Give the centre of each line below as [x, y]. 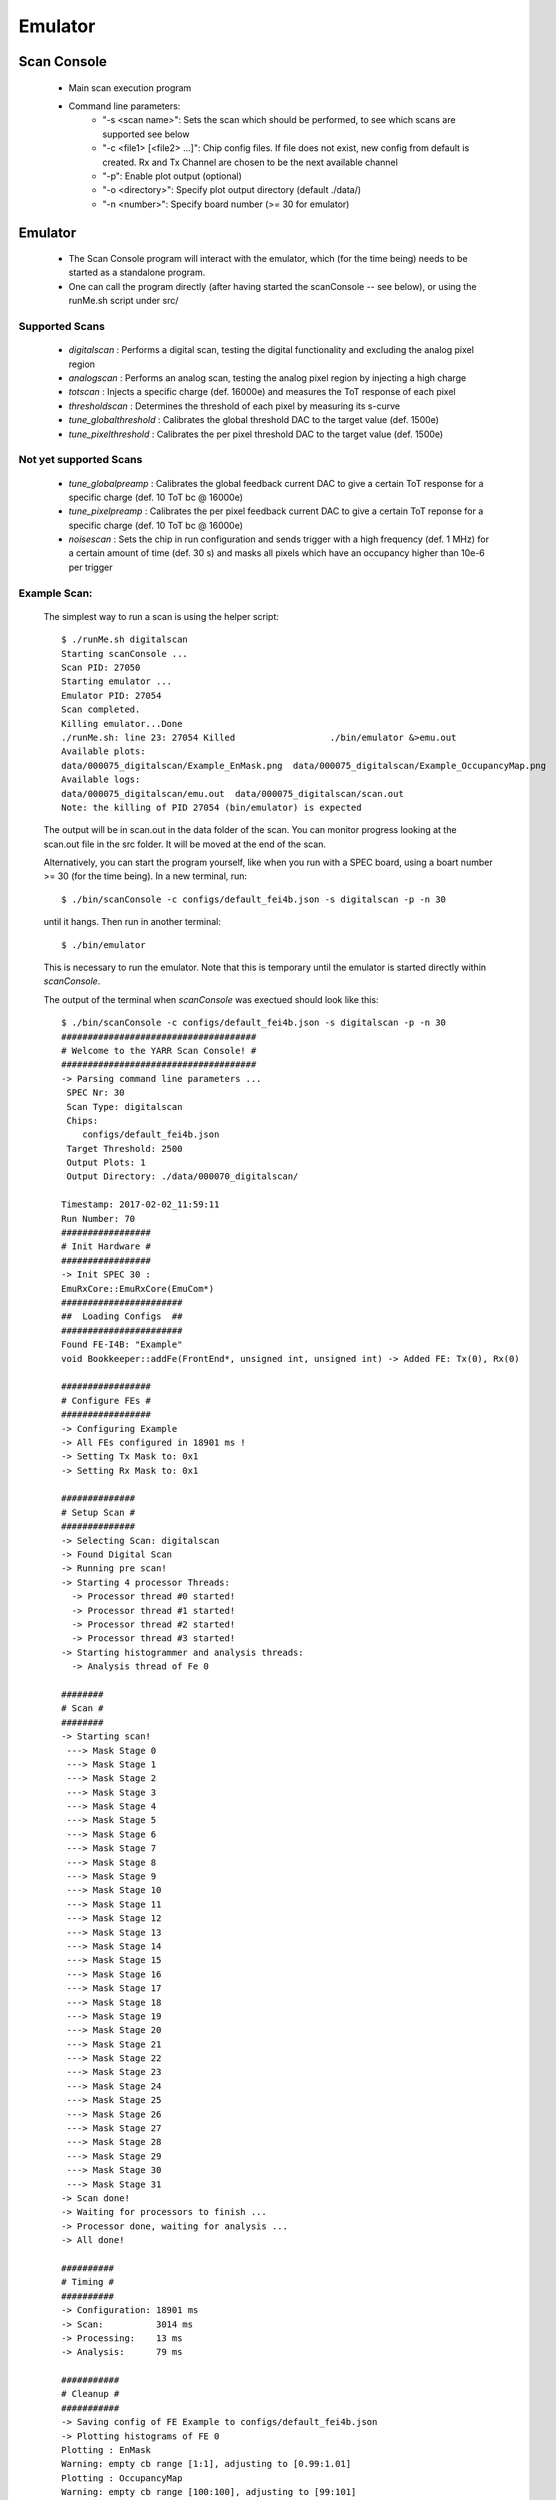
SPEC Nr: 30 [95, 1093]
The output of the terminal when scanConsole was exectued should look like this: [211, 999]
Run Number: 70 [98, 1218]
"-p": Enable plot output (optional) [172, 176]
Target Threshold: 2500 [124, 1148]
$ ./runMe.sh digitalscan [125, 639]
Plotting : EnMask [106, 2450]
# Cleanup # [90, 2394]
